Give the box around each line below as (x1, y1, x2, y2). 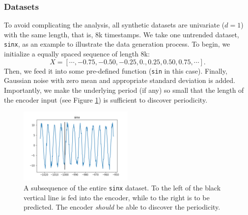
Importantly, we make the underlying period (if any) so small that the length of (4, 84, 244, 95)
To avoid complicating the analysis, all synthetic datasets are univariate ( (4, 20, 225, 30)
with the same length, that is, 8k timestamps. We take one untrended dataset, (4, 29, 239, 39)
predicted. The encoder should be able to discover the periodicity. (24, 202, 220, 212)
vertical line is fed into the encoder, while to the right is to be (24, 192, 210, 202)
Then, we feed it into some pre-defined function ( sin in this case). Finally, (4, 65, 227, 76)
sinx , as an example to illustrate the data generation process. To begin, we (4, 39, 230, 49)
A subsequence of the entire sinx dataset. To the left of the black (24, 183, 221, 193)
